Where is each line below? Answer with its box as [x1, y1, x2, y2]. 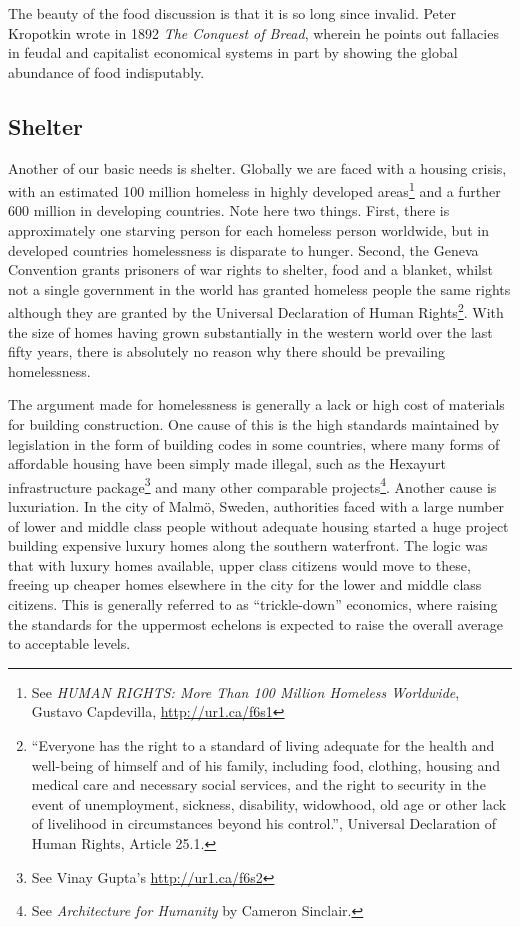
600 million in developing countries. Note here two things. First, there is [8, 200, 450, 221]
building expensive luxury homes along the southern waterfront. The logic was [8, 535, 488, 556]
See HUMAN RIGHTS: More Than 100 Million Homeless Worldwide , [31, 681, 460, 702]
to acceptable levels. [8, 633, 131, 654]
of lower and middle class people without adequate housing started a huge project [8, 515, 509, 536]
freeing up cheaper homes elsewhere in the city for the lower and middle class [8, 574, 482, 595]
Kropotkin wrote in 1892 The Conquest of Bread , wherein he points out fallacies [8, 22, 499, 43]
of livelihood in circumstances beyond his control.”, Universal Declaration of [31, 813, 497, 834]
